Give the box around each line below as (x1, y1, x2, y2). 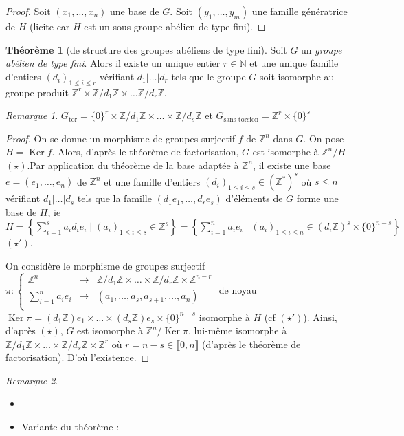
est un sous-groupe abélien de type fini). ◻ (84, 19, 266, 33)
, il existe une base (253, 157, 331, 172)
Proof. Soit (5, 4, 51, 18)
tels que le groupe (171, 69, 246, 83)
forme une (296, 191, 339, 206)
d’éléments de (225, 191, 283, 206)
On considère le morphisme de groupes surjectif (5, 258, 205, 272)
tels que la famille (77, 191, 152, 206)
